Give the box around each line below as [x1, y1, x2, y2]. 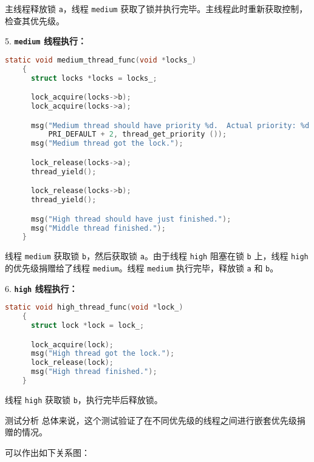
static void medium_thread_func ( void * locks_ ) [5, 55, 197, 64]
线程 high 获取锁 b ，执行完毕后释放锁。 [5, 393, 163, 406]
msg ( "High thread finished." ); [30, 367, 157, 376]
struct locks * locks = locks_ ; [30, 73, 157, 83]
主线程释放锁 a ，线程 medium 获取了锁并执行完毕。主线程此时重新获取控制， [5, 2, 308, 15]
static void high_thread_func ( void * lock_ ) [5, 303, 183, 312]
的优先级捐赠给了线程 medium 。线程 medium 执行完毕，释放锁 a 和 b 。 [5, 261, 279, 274]
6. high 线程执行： [5, 282, 78, 294]
